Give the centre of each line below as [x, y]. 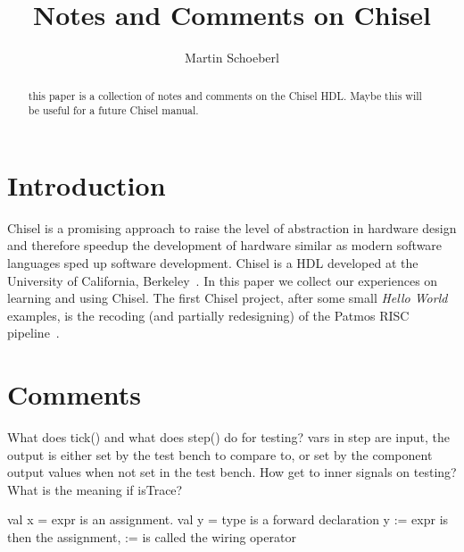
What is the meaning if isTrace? [95, 489]
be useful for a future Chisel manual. [113, 110]
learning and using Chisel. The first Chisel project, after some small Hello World [228, 298]
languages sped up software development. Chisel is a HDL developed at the [213, 262]
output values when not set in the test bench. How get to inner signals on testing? [232, 472]
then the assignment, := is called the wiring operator [152, 537]
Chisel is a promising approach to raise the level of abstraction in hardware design [232, 227]
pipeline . [33, 333]
